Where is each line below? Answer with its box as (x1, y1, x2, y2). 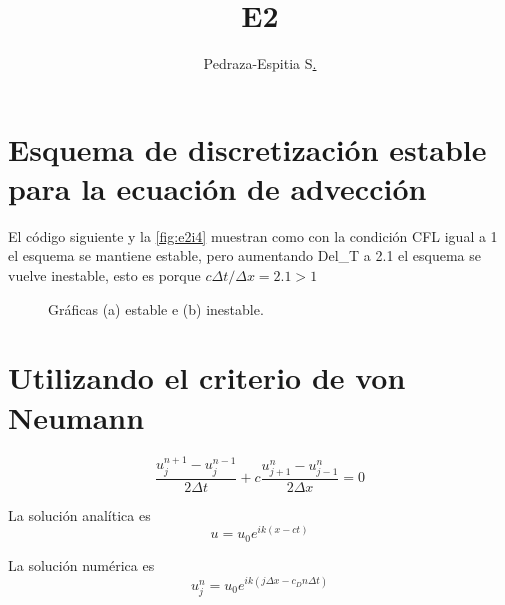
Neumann (8, 396, 145, 437)
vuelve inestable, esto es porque (8, 265, 201, 286)
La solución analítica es (8, 504, 151, 525)
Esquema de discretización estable (8, 128, 487, 169)
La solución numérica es (8, 554, 155, 575)
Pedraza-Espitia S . (203, 53, 317, 74)
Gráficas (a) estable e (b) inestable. (48, 298, 264, 319)
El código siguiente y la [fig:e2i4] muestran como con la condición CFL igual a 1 (8, 225, 498, 246)
